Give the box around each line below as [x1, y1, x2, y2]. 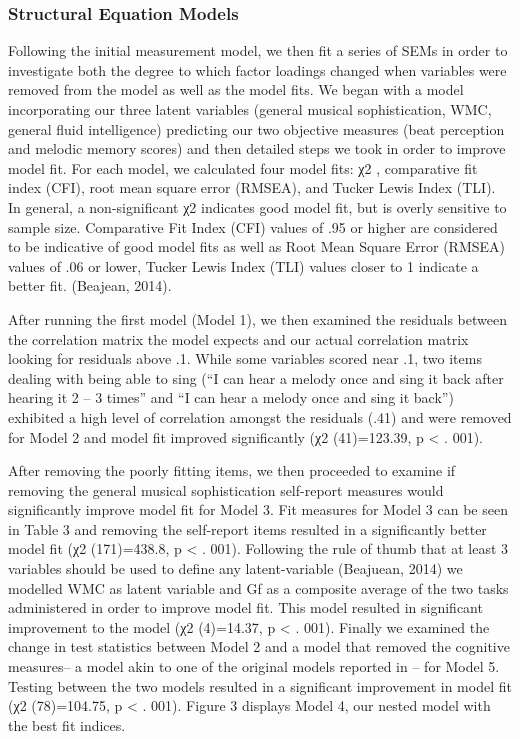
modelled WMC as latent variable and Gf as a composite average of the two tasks [8, 577, 509, 598]
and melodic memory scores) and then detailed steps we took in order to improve [8, 138, 506, 159]
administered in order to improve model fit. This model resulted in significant [8, 597, 483, 618]
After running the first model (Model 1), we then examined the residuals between [8, 308, 507, 329]
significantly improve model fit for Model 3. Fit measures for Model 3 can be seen [8, 499, 508, 520]
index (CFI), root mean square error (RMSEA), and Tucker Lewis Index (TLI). [8, 177, 496, 198]
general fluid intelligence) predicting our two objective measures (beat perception [8, 118, 505, 139]
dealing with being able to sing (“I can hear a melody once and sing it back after [8, 367, 504, 388]
